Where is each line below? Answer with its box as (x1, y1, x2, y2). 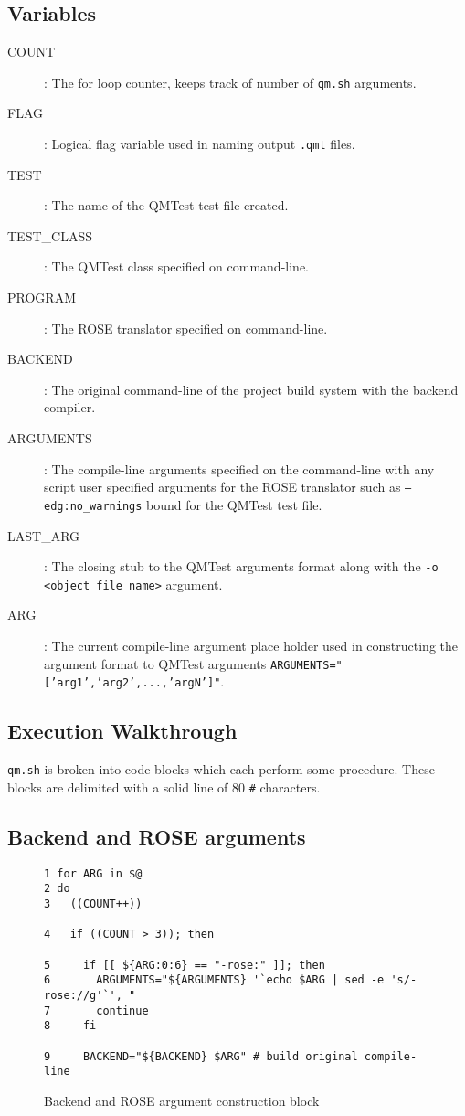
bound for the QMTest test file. (146, 494, 322, 514)
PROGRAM (7, 288, 76, 307)
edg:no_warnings (44, 499, 143, 513)
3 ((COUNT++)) (44, 897, 143, 910)
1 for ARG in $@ (44, 866, 143, 880)
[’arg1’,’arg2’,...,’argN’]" (44, 676, 221, 690)
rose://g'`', (44, 988, 122, 1002)
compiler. (44, 398, 96, 417)
